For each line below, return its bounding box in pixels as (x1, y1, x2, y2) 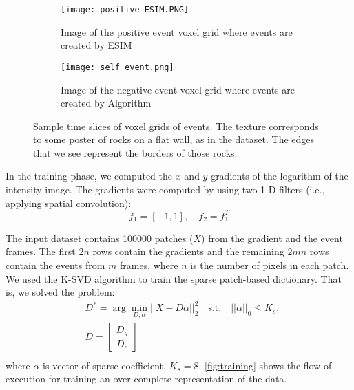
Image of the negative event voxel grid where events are (61, 82, 295, 96)
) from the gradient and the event (201, 230, 343, 245)
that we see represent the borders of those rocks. (33, 145, 238, 160)
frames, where (120, 257, 178, 272)
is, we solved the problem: (6, 285, 115, 299)
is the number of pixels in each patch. (190, 257, 349, 272)
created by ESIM (61, 38, 132, 52)
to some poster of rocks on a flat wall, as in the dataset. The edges (33, 132, 315, 147)
